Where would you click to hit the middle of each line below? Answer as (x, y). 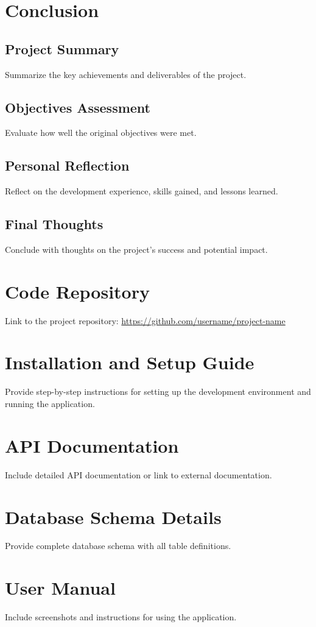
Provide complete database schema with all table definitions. (118, 546)
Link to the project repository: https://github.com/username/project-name (145, 320)
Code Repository (77, 291)
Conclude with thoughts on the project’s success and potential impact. (136, 249)
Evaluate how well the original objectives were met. (101, 133)
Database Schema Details (113, 516)
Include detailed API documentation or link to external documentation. (139, 474)
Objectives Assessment (78, 107)
